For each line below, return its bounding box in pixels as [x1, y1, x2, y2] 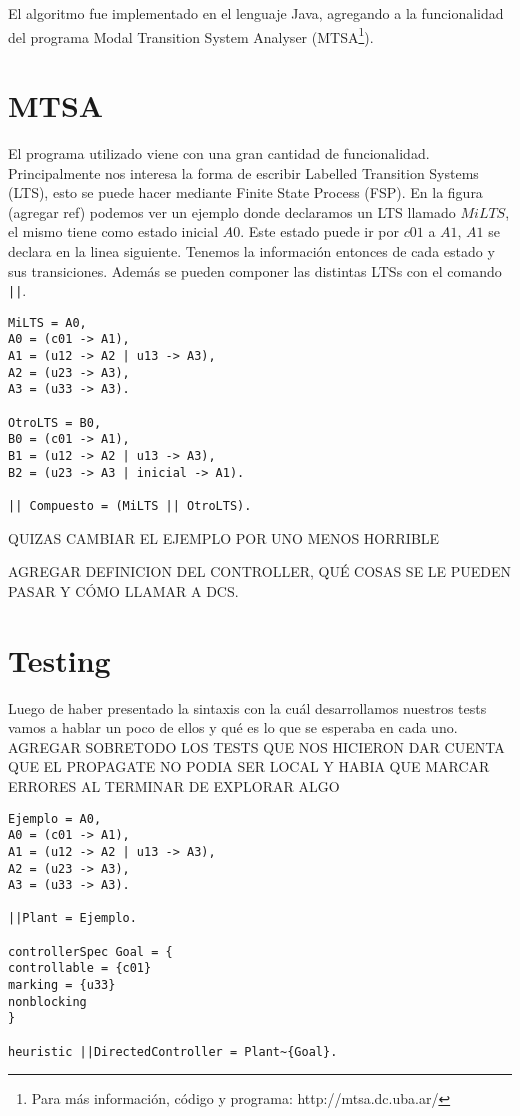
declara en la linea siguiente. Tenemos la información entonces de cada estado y [8, 240, 495, 261]
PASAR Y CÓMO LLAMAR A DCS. [8, 580, 239, 601]
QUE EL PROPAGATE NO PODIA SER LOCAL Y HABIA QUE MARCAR [8, 756, 490, 777]
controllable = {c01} [8, 961, 152, 976]
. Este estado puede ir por [240, 221, 399, 242]
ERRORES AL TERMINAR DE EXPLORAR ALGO [8, 775, 340, 796]
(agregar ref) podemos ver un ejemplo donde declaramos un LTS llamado [8, 201, 456, 222]
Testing [8, 639, 111, 680]
